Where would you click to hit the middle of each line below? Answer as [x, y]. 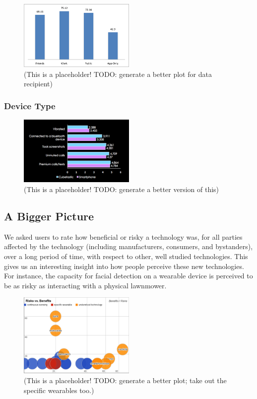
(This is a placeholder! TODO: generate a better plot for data [118, 74]
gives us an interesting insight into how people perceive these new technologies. [124, 266]
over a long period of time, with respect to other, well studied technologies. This [126, 256]
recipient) [38, 84]
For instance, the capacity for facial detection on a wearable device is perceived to [128, 276]
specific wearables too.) [59, 390]
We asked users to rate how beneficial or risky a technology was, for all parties [123, 236]
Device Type [30, 105]
